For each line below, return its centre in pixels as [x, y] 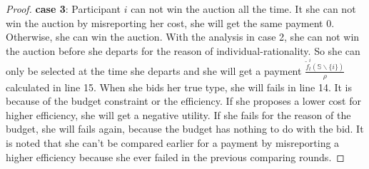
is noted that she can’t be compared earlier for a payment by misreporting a [173, 143]
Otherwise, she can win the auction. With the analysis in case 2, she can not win [183, 37]
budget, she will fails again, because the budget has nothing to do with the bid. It [185, 129]
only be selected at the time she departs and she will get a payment [154, 70]
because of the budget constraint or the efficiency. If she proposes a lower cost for [183, 101]
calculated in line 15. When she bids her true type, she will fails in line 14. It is [179, 87]
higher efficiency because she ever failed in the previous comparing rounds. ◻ [175, 157]
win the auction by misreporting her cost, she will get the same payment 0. [170, 22]
